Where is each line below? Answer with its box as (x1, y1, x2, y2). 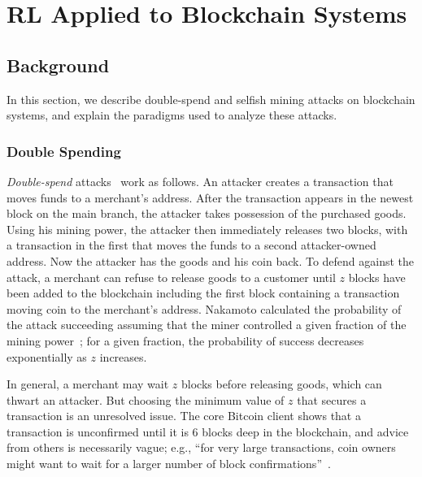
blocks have (348, 268, 406, 285)
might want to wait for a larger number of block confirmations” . (7, 455, 331, 472)
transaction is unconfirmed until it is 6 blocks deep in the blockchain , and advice (7, 423, 409, 440)
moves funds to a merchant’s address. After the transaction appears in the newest (7, 189, 414, 206)
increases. (99, 348, 147, 365)
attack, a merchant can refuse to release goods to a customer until (7, 268, 336, 285)
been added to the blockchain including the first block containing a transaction (7, 284, 400, 301)
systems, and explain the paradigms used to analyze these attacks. (7, 106, 337, 124)
